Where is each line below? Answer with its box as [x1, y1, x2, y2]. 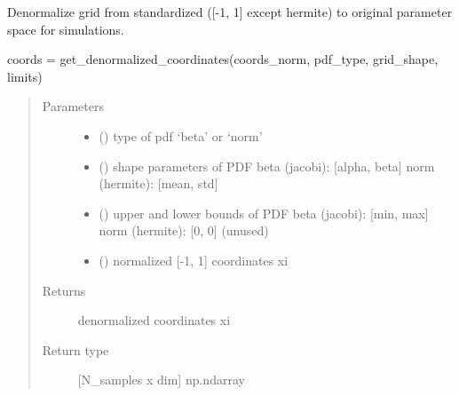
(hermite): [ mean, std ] [99, 174, 218, 193]
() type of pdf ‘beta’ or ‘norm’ [99, 126, 263, 145]
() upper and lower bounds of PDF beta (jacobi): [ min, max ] [99, 203, 429, 222]
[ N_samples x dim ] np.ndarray [77, 370, 245, 389]
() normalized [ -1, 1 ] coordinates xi [99, 250, 289, 269]
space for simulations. [7, 20, 124, 38]
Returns [42, 281, 86, 299]
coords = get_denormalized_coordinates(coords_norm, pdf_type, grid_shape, [7, 50, 439, 68]
